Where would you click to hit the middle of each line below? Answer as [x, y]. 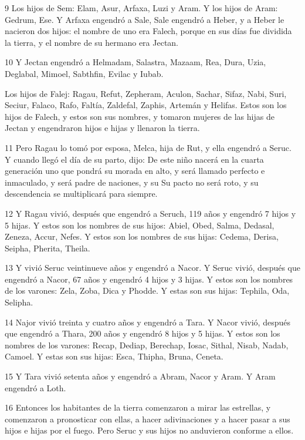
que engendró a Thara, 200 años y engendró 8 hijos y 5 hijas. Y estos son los [143, 333]
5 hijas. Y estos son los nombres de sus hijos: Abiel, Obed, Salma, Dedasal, [140, 225]
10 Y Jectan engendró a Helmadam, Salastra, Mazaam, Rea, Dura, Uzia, [135, 62]
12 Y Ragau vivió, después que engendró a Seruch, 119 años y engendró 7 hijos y [150, 213]
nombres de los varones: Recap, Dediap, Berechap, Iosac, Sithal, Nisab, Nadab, [147, 345]
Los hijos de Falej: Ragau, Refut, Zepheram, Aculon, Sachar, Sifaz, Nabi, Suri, [146, 93]
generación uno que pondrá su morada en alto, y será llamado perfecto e [135, 171]
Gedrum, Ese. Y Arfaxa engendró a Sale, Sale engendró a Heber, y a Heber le [145, 19]
